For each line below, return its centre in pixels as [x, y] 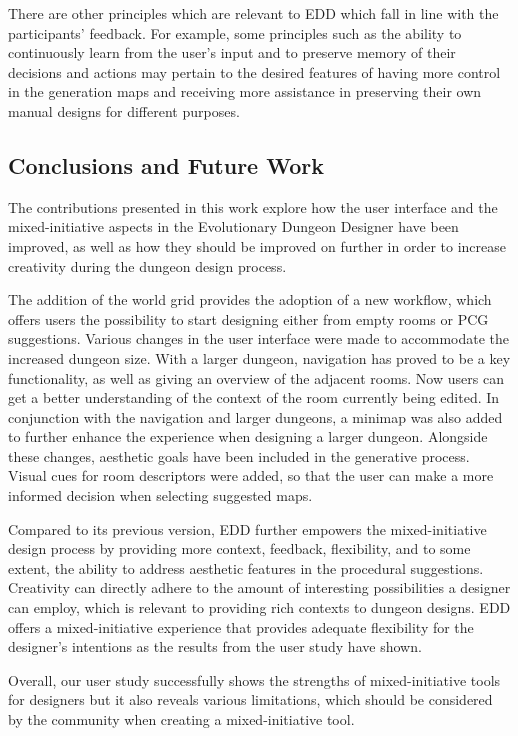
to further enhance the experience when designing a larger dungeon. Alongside [248, 436]
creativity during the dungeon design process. [147, 265]
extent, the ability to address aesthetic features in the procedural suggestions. [246, 567]
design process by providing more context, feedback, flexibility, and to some [239, 548]
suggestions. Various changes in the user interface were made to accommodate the [259, 338]
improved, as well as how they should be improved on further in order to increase [257, 245]
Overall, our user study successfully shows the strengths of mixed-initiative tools [254, 679]
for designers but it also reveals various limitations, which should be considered [250, 699]
